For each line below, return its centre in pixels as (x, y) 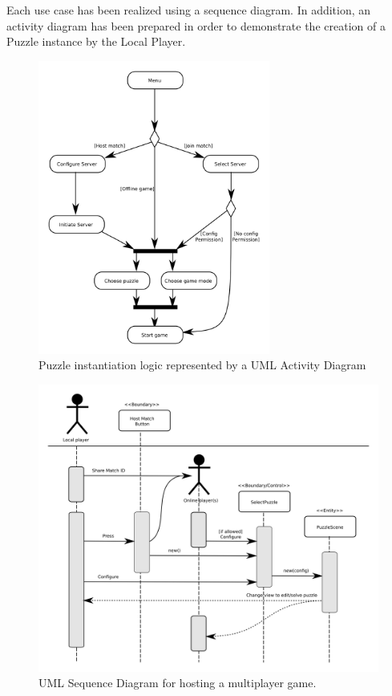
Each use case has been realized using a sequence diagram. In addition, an (189, 10)
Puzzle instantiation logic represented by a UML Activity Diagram (202, 365)
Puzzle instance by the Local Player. (96, 41)
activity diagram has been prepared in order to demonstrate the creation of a (196, 25)
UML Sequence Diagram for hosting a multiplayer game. (178, 683)
